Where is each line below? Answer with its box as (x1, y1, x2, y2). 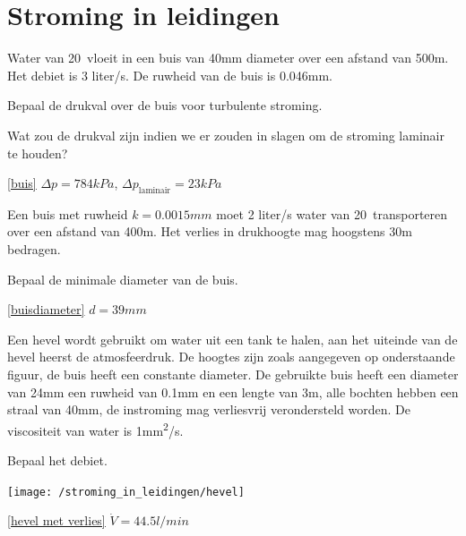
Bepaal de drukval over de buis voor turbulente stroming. (7, 96, 323, 115)
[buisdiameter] (7, 300, 85, 319)
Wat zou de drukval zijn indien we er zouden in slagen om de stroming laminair (7, 125, 444, 144)
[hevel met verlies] (7, 511, 106, 530)
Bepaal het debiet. (7, 451, 108, 470)
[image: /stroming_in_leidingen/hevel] (7, 485, 245, 498)
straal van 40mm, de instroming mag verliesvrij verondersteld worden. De (7, 400, 410, 419)
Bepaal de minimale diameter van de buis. (7, 269, 238, 288)
